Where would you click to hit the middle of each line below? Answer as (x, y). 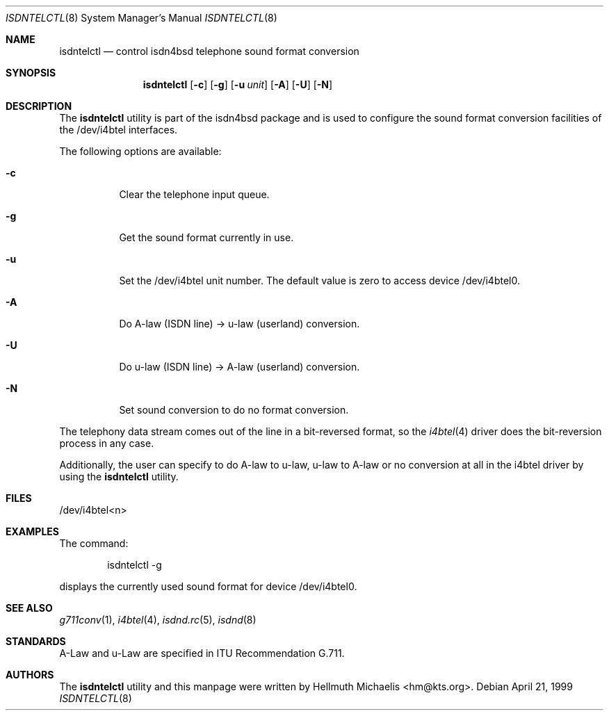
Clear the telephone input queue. (194, 194)
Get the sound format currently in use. (206, 237)
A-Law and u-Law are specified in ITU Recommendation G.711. (202, 653)
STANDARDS (36, 641)
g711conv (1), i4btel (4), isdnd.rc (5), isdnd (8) (158, 620)
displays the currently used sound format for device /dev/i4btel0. (208, 586)
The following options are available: (140, 151)
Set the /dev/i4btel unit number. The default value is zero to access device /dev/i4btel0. (319, 280)
